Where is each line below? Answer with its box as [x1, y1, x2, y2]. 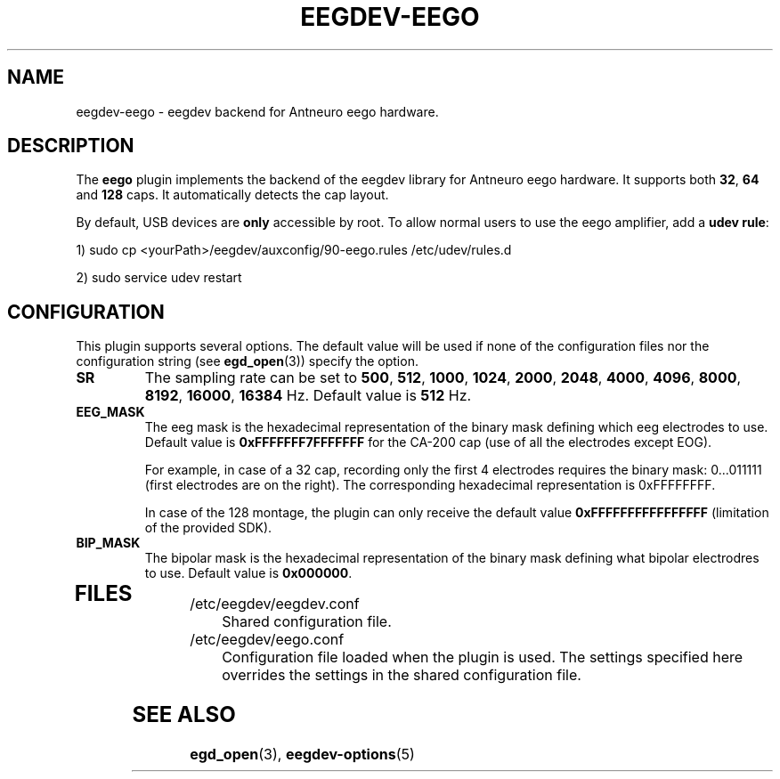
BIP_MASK [76, 535, 141, 551]
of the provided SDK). [144, 520, 272, 536]
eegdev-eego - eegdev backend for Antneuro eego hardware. [76, 103, 439, 119]
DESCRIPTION [7, 134, 134, 158]
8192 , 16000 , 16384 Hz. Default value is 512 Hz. [144, 386, 472, 405]
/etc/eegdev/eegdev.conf [190, 595, 360, 613]
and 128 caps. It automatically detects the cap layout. [76, 187, 389, 203]
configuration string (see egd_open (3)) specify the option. [76, 353, 418, 369]
